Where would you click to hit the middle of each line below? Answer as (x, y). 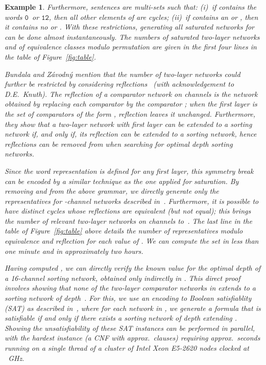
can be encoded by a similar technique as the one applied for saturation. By (122, 181)
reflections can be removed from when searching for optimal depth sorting (119, 144)
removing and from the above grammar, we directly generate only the (112, 191)
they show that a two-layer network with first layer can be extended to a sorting (128, 124)
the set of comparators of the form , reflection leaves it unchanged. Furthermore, (130, 113)
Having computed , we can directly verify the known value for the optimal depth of (133, 268)
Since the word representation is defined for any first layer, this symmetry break (129, 171)
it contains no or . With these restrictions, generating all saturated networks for (130, 27)
